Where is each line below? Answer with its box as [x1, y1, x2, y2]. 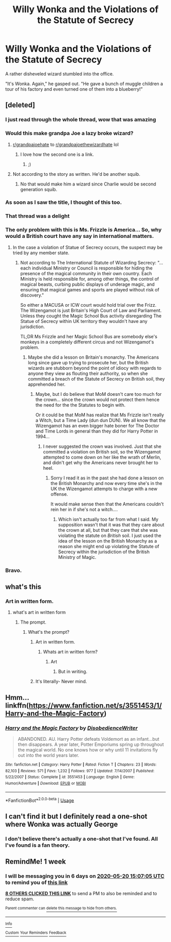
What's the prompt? [27, 629, 70, 635]
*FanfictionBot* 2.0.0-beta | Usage [5, 796, 74, 803]
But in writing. [58, 668, 88, 675]
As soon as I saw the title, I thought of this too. [5, 199, 122, 206]
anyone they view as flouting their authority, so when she [27, 370, 148, 376]
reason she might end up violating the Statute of [58, 543, 159, 549]
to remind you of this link [5, 879, 68, 886]
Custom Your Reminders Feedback [5, 930, 67, 935]
